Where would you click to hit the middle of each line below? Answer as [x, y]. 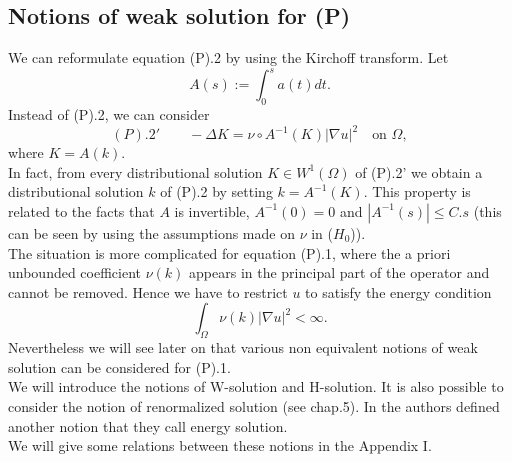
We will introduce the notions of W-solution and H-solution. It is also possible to [256, 386]
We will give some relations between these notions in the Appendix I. [220, 445]
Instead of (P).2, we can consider [109, 114]
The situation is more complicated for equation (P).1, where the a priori [229, 252]
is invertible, [212, 210]
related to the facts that [81, 210]
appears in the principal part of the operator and [339, 272]
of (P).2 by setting [216, 191]
